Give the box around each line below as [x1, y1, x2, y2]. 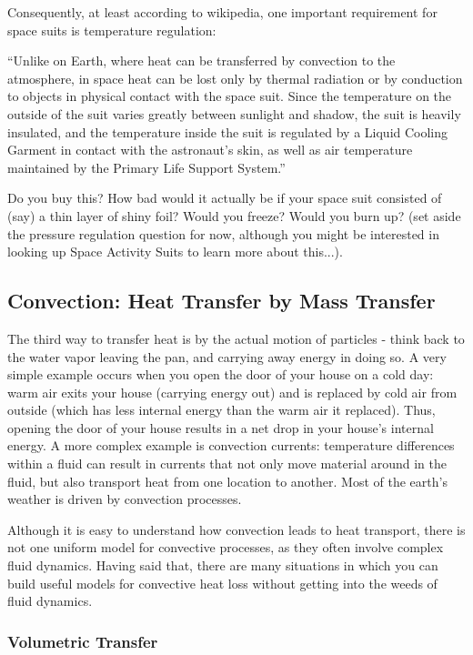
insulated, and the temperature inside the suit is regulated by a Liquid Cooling [7, 122, 448, 141]
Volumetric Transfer [7, 630, 158, 652]
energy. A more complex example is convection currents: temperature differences [7, 436, 455, 455]
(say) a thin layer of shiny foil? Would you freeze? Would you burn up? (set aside [7, 206, 461, 225]
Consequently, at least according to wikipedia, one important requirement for [7, 3, 438, 21]
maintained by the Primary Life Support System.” [7, 157, 286, 176]
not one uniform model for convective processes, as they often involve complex [7, 538, 444, 557]
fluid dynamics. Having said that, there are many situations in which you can [7, 556, 438, 575]
